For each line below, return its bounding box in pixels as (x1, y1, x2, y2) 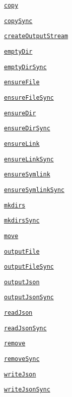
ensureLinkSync (4, 155, 54, 163)
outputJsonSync (4, 294, 54, 301)
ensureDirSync (4, 125, 51, 132)
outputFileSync (4, 263, 54, 271)
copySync (4, 17, 33, 25)
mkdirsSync (4, 217, 40, 225)
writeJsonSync (4, 386, 51, 393)
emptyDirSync (4, 63, 47, 71)
